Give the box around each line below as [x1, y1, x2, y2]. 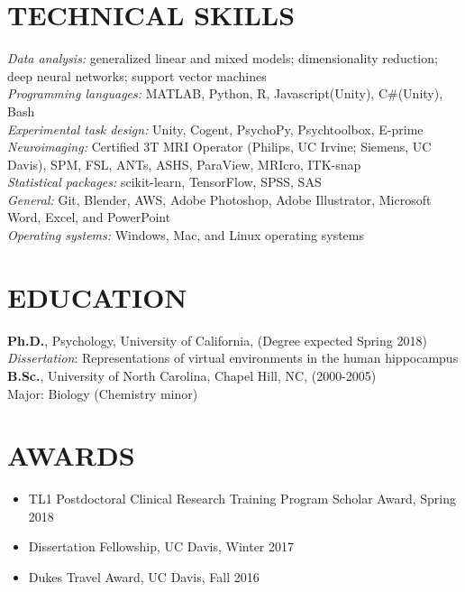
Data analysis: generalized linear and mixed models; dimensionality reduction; [7, 49, 438, 68]
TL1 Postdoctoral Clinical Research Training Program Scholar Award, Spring [28, 489, 456, 508]
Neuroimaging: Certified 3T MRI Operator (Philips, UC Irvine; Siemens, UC [7, 137, 432, 156]
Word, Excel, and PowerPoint [7, 208, 171, 227]
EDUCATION [7, 278, 187, 315]
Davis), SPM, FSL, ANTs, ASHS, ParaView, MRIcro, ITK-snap [7, 154, 361, 173]
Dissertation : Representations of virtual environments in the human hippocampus [7, 348, 459, 367]
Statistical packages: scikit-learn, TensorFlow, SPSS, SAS [7, 172, 322, 191]
